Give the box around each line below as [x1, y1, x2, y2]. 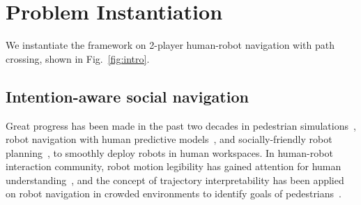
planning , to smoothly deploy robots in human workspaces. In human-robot [6, 145, 333, 160]
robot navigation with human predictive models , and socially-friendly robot [6, 132, 332, 146]
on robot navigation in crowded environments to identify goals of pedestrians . [6, 186, 341, 201]
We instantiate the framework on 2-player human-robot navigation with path [6, 38, 335, 52]
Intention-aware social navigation [6, 85, 249, 107]
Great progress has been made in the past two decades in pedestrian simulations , [6, 118, 356, 132]
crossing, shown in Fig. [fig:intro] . [6, 51, 150, 66]
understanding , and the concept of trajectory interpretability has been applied [6, 172, 344, 187]
